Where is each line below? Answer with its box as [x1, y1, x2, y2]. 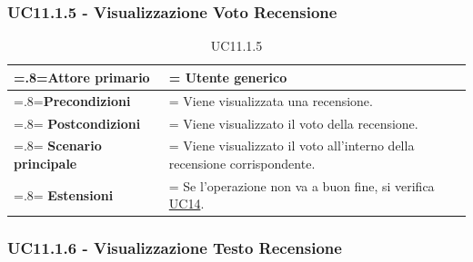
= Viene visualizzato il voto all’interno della [168, 136, 415, 155]
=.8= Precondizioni [14, 91, 131, 110]
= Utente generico [168, 67, 287, 86]
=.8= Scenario [14, 136, 102, 155]
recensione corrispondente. [168, 153, 316, 172]
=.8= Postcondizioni [14, 113, 141, 132]
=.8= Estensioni [14, 185, 114, 204]
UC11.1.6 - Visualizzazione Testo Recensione [7, 237, 342, 259]
